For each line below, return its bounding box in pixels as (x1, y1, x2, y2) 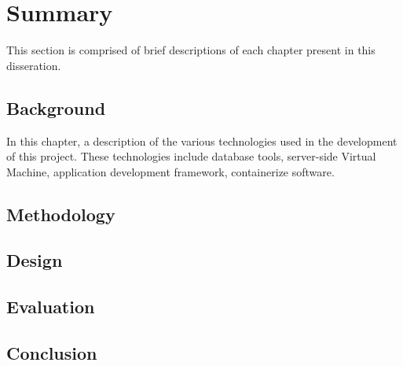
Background (6, 95, 106, 120)
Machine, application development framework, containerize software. (6, 163, 335, 179)
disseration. (6, 57, 61, 73)
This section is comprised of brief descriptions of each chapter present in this (6, 42, 376, 58)
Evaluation (6, 294, 95, 319)
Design (6, 248, 63, 272)
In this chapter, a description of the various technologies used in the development (6, 132, 398, 149)
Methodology (6, 201, 115, 226)
